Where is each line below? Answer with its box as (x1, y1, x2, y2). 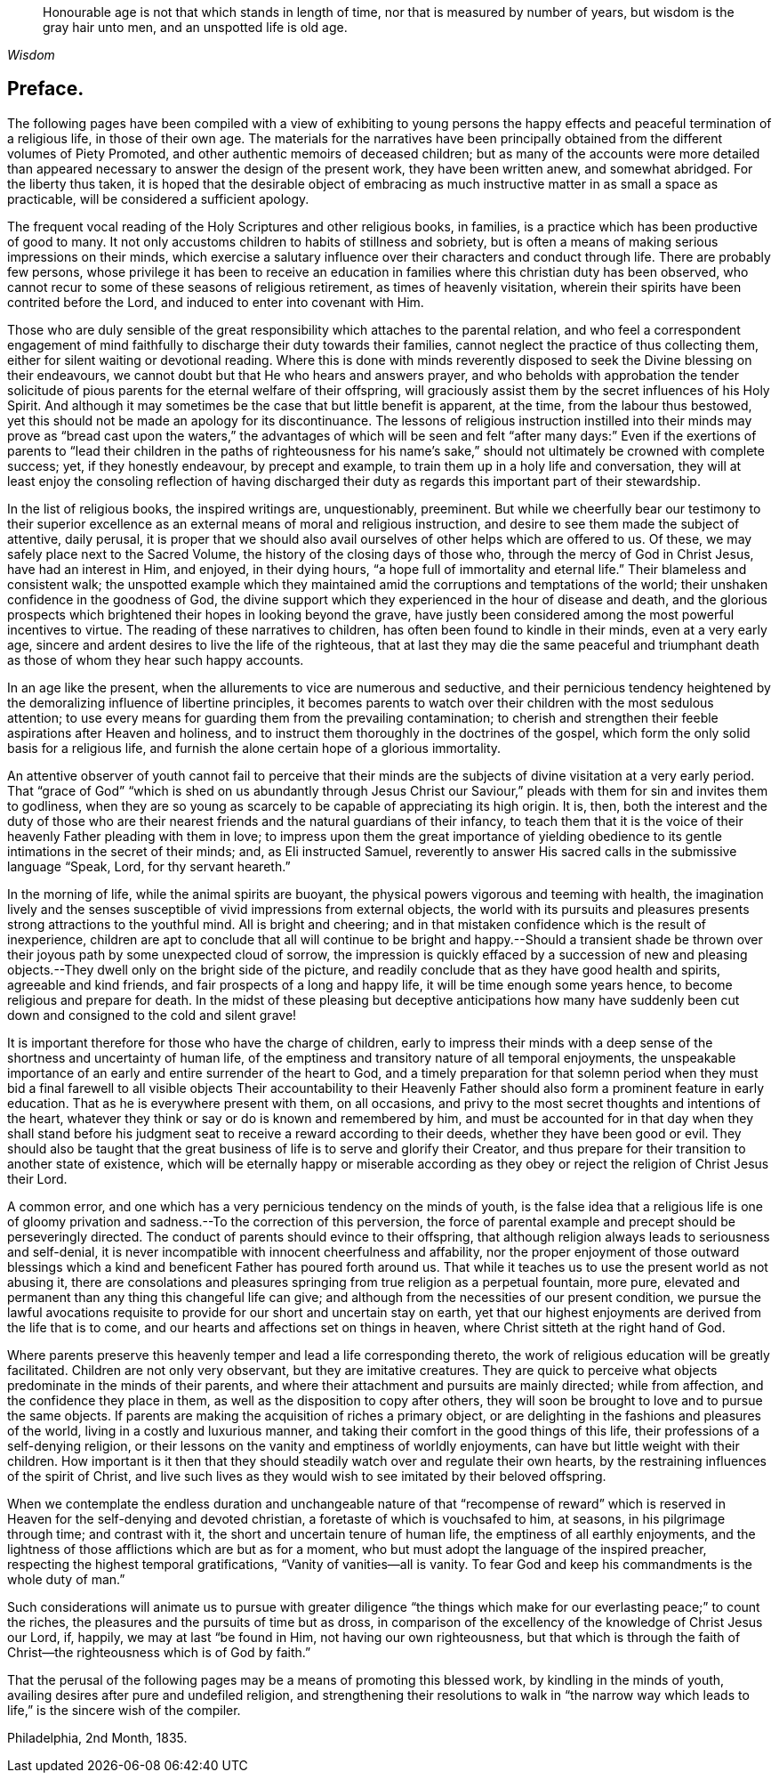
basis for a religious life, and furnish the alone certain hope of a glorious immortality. (7, 740, 502, 756)
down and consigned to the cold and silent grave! (7, 1007, 297, 1023)
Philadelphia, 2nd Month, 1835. (7, 1729, 188, 1745)
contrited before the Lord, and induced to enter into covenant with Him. (7, 294, 424, 310)
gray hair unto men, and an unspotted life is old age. (43, 20, 348, 35)
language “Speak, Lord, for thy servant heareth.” (7, 858, 291, 874)
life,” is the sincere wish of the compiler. (7, 1702, 241, 1718)
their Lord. (7, 1170, 68, 1186)
